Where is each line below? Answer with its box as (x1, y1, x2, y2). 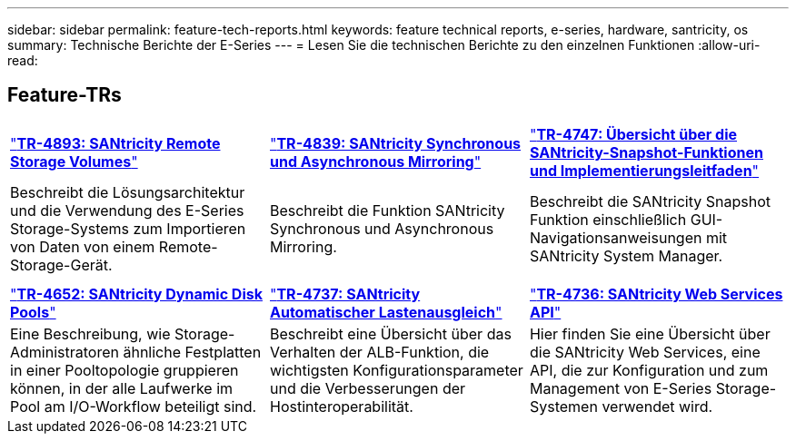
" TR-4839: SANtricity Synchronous (269, 133, 522, 152)
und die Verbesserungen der (269, 378, 466, 397)
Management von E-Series (529, 378, 712, 397)
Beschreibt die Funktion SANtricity (269, 201, 505, 220)
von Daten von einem (10, 237, 155, 256)
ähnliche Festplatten (123, 342, 262, 361)
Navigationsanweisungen (529, 228, 702, 247)
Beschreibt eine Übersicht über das (269, 324, 512, 343)
